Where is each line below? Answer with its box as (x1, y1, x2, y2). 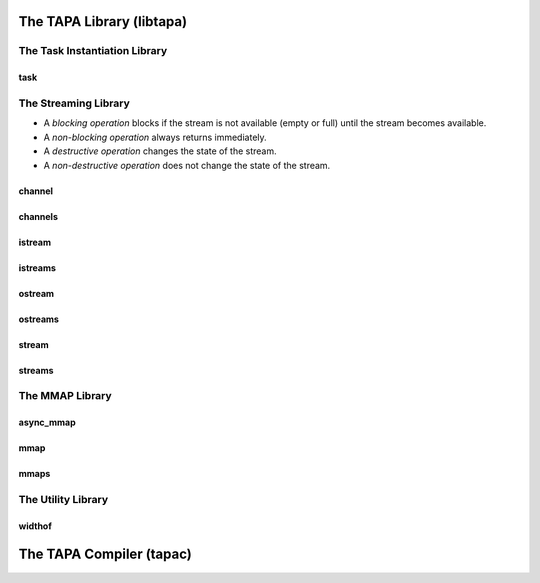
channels (18, 210, 59, 222)
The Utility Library (18, 492, 109, 506)
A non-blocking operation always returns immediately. (43, 131, 267, 143)
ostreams (18, 313, 60, 325)
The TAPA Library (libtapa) (18, 13, 188, 30)
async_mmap (18, 416, 76, 429)
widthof (18, 520, 52, 532)
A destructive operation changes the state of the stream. (43, 145, 277, 157)
